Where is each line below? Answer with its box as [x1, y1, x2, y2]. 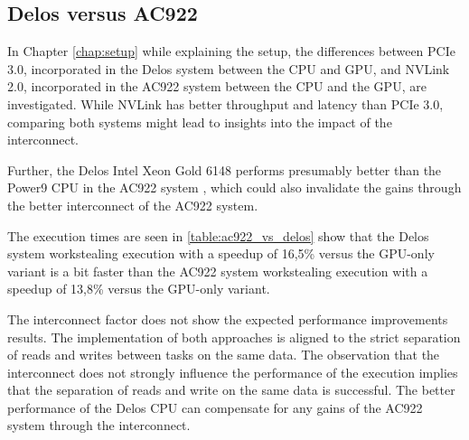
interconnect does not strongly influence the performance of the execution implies [7, 362, 458, 381]
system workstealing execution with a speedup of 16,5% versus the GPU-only [7, 244, 435, 263]
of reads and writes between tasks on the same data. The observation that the [7, 345, 440, 364]
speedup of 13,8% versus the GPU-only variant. [7, 279, 270, 298]
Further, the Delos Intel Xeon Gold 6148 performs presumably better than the [7, 160, 442, 179]
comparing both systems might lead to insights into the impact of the [7, 112, 392, 131]
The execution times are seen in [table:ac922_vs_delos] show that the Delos [7, 226, 429, 245]
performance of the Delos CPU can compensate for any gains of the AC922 [7, 398, 423, 417]
